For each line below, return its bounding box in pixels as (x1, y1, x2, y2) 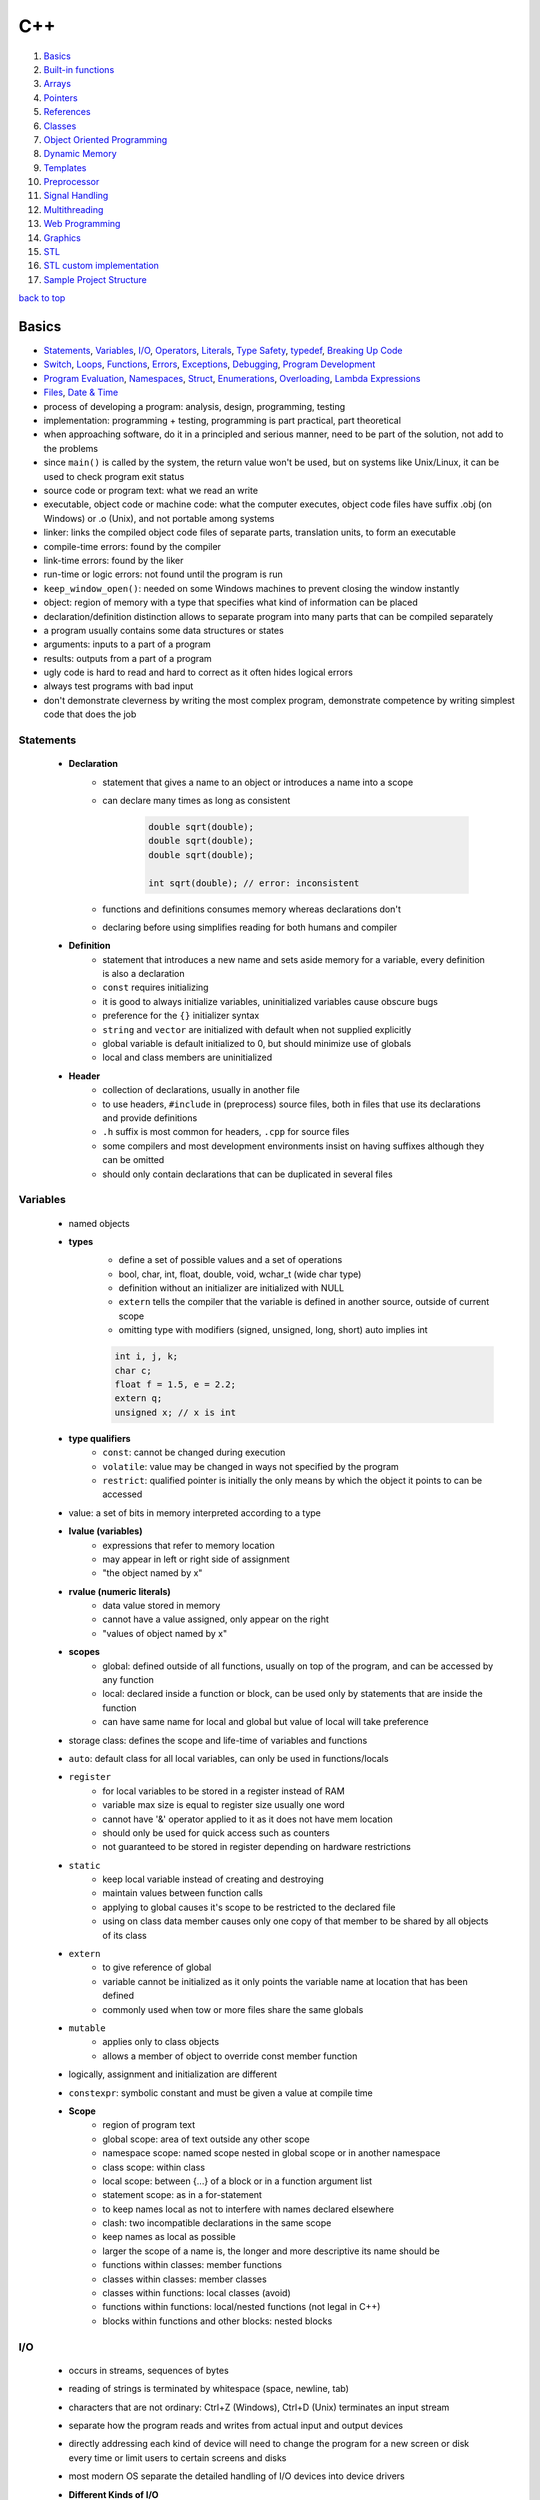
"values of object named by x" (102, 1627, 228, 1639)
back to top (18, 292, 66, 304)
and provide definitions (102, 1111, 198, 1124)
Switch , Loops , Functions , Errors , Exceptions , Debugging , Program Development (43, 358, 376, 370)
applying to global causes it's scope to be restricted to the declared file (102, 1901, 396, 1913)
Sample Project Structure (43, 273, 147, 285)
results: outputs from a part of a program (43, 652, 212, 664)
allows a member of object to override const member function (102, 2050, 358, 2062)
